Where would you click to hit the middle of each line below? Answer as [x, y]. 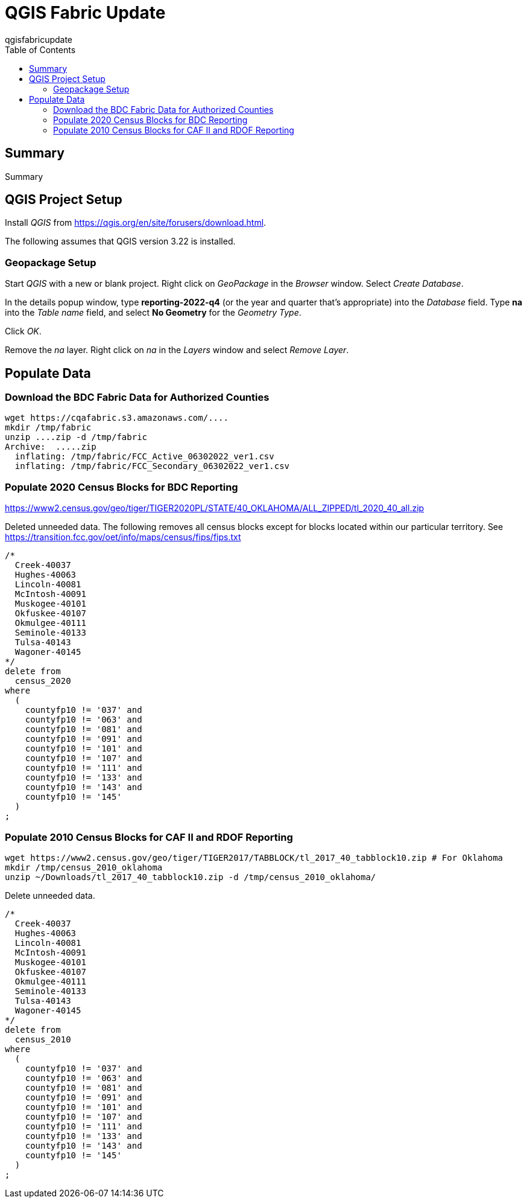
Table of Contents [40, 49]
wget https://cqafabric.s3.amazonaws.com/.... [117, 418]
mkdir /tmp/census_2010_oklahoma [84, 867]
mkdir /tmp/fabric [48, 428]
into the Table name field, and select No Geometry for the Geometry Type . [153, 313]
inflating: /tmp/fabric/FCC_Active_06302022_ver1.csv [144, 457]
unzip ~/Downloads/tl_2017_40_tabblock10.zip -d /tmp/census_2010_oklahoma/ [191, 877]
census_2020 [43, 681]
